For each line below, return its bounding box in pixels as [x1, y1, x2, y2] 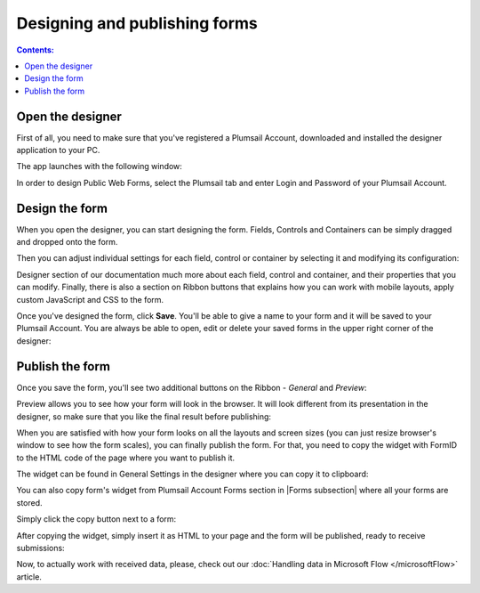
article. [16, 571, 42, 582]
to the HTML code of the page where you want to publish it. [16, 452, 236, 463]
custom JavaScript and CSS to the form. [16, 294, 164, 305]
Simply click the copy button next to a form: [16, 514, 177, 524]
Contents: [16, 45, 55, 55]
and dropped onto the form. [16, 237, 118, 248]
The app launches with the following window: [16, 161, 182, 172]
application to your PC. [16, 145, 100, 156]
